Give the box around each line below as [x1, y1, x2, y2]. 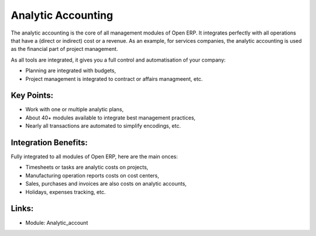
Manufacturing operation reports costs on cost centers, [25, 172, 159, 179]
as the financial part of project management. [11, 46, 118, 53]
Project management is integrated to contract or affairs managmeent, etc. [25, 75, 203, 82]
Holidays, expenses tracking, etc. [25, 188, 106, 196]
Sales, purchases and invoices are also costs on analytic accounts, [25, 180, 187, 187]
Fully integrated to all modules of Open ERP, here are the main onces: [11, 153, 178, 160]
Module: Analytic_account [25, 219, 88, 226]
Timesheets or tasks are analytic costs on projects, [25, 164, 149, 171]
